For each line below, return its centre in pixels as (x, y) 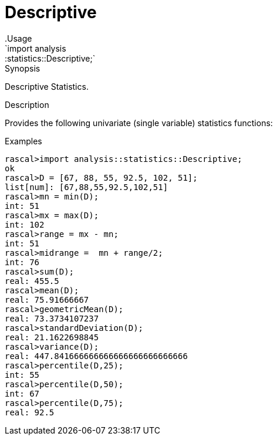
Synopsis (23, 68)
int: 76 (22, 262)
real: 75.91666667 (47, 299)
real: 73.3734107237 (52, 318)
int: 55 (22, 375)
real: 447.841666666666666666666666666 (96, 356)
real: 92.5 (30, 412)
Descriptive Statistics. (47, 86)
